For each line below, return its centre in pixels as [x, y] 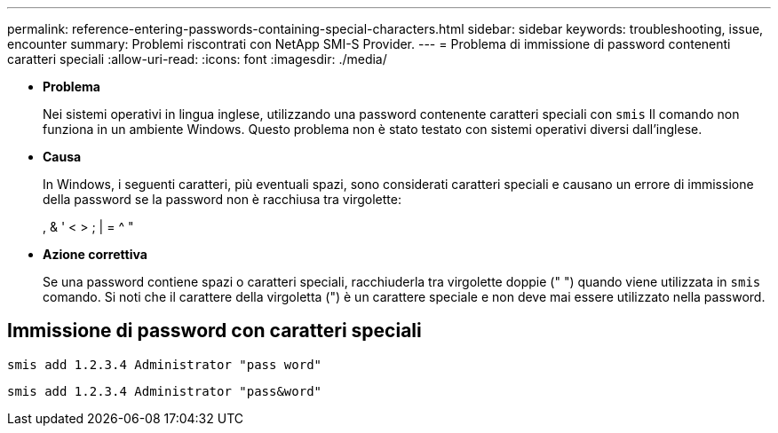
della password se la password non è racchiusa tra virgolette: [222, 199]
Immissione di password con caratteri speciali [214, 331]
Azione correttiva [95, 254]
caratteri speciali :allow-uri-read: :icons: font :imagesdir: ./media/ [197, 59]
